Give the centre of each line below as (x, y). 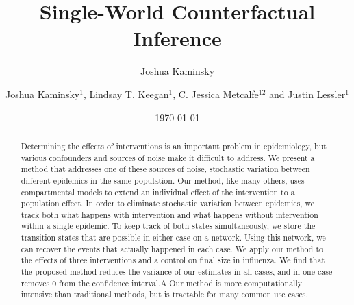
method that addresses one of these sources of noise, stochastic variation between (165, 169)
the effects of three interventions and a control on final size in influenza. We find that (173, 260)
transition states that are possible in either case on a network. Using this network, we (173, 237)
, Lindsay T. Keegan (126, 94)
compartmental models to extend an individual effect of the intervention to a (158, 192)
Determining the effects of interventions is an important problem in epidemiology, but (174, 146)
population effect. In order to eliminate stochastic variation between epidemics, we (168, 203)
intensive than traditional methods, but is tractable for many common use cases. (164, 294)
